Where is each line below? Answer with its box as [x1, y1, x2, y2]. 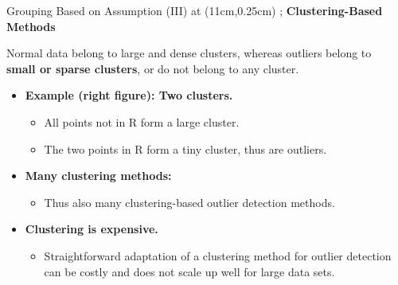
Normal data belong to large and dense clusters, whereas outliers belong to [6, 45, 372, 61]
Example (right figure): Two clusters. [25, 87, 233, 103]
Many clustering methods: [25, 167, 172, 184]
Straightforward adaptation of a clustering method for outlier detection [44, 247, 392, 264]
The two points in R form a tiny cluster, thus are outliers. [44, 140, 327, 157]
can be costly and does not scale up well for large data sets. [44, 263, 335, 279]
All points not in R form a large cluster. [44, 113, 240, 130]
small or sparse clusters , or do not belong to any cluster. [6, 60, 299, 76]
